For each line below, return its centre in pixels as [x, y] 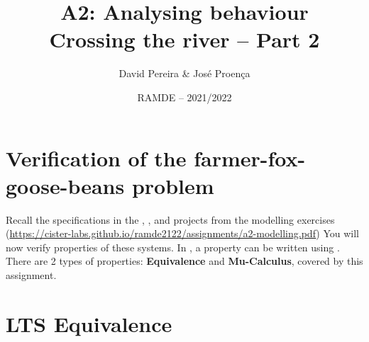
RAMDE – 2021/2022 [184, 97]
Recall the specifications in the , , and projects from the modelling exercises [170, 219]
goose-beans [65, 185]
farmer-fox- [250, 158]
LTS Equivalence [89, 323]
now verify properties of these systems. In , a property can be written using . [173, 247]
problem [173, 185]
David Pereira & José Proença [184, 73]
